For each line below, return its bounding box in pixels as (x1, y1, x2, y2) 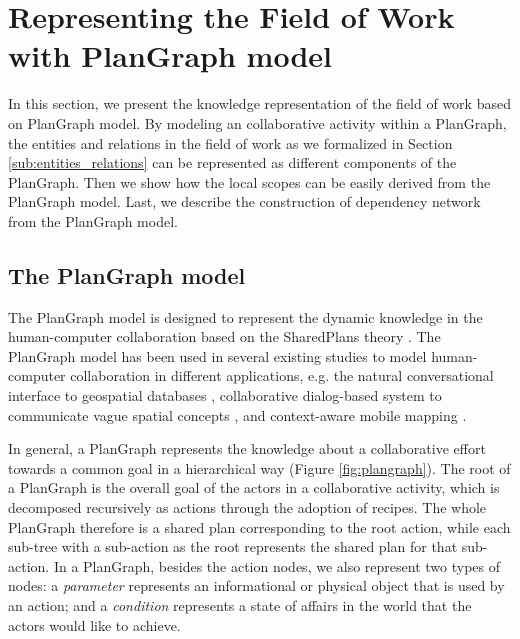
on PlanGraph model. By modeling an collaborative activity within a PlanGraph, (8, 112, 507, 133)
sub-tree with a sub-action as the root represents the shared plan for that (8, 536, 458, 557)
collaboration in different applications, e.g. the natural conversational (70, 365, 494, 386)
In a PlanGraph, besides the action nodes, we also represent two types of (53, 555, 501, 576)
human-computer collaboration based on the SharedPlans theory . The (8, 326, 441, 347)
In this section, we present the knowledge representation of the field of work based (8, 93, 511, 114)
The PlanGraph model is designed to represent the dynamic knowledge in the (8, 306, 483, 327)
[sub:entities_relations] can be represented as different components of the (8, 152, 457, 173)
